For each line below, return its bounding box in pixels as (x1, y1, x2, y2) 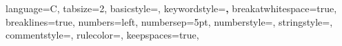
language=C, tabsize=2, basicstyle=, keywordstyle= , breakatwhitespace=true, (6, 1, 337, 15)
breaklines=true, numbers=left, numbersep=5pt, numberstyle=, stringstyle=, (6, 14, 333, 28)
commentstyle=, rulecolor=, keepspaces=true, (6, 28, 199, 42)
